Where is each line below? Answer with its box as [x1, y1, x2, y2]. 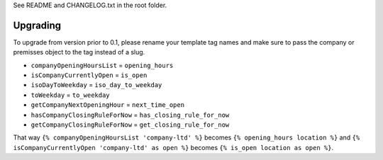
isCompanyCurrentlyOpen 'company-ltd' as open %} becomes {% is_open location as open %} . [13, 143, 333, 152]
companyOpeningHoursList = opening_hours [30, 61, 174, 69]
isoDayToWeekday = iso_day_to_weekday [30, 81, 162, 89]
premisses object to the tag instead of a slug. [13, 48, 145, 57]
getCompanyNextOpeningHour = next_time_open [30, 101, 184, 109]
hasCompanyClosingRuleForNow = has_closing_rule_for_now [30, 110, 230, 119]
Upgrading [13, 19, 62, 31]
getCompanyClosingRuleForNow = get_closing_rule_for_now [30, 120, 230, 129]
